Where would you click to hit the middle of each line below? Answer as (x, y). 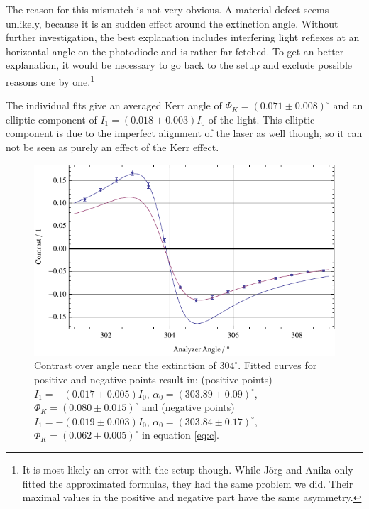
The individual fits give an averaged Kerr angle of (114, 105)
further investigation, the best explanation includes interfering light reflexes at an (183, 37)
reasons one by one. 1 (50, 80)
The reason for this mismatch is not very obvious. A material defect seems (167, 9)
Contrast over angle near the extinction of (125, 365)
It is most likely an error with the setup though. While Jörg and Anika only (188, 469)
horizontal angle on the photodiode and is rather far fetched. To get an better (175, 51)
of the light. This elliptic (261, 119)
